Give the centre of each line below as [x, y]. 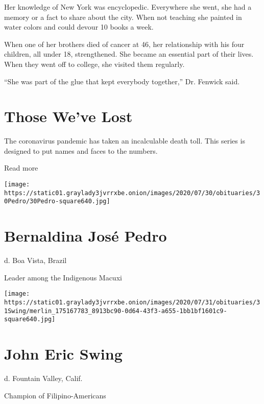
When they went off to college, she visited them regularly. [94, 64]
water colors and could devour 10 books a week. [79, 27]
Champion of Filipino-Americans [55, 395]
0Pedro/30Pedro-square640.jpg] [57, 201]
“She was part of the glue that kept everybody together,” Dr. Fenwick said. [122, 81]
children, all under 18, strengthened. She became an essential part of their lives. [129, 54]
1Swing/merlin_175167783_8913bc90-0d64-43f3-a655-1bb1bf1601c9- [116, 311]
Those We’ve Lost [68, 116]
